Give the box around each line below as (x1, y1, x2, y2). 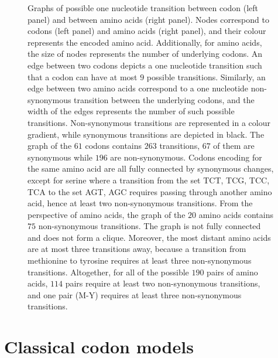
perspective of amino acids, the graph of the (28, 208, 186, 220)
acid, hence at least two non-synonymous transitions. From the (28, 197, 253, 209)
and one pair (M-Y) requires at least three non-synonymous (28, 288, 242, 301)
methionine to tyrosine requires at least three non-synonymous (28, 254, 252, 267)
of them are (213, 139, 255, 152)
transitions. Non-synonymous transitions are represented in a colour (28, 116, 270, 128)
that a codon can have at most (28, 70, 138, 83)
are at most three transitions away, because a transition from (28, 243, 246, 255)
